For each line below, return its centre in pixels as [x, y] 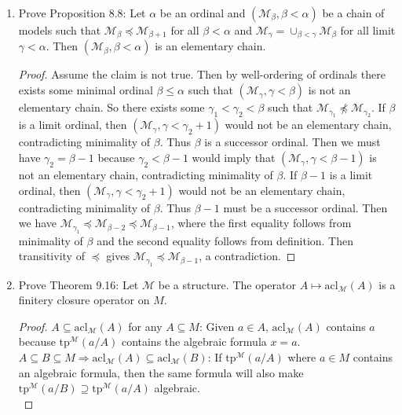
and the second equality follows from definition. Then [225, 240]
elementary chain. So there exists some [111, 107]
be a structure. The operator [227, 284]
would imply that [234, 158]
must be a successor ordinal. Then [305, 207]
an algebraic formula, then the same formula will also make [161, 372]
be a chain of [353, 13]
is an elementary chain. [210, 46]
